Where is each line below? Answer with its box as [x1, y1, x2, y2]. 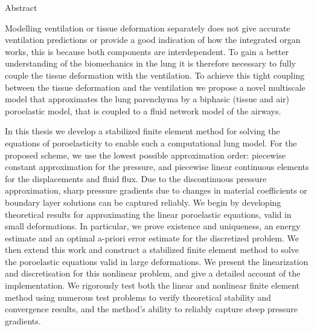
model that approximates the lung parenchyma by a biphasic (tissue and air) [5, 93, 290, 105]
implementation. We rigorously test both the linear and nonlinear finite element [5, 279, 300, 292]
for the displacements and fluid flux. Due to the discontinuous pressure [5, 172, 267, 185]
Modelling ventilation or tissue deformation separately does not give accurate [5, 21, 290, 34]
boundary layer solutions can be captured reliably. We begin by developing [5, 195, 281, 208]
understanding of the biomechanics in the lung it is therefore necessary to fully [5, 57, 296, 70]
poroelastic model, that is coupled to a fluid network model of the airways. [5, 104, 281, 117]
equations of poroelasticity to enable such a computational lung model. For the [5, 136, 297, 149]
